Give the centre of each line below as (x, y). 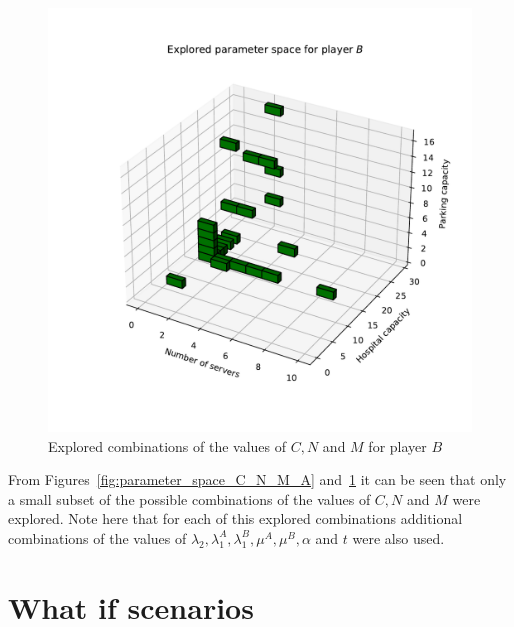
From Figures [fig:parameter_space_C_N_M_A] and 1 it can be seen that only (257, 479)
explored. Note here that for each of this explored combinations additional (235, 518)
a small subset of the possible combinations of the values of (189, 498)
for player (397, 445)
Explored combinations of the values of (167, 445)
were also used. (398, 537)
